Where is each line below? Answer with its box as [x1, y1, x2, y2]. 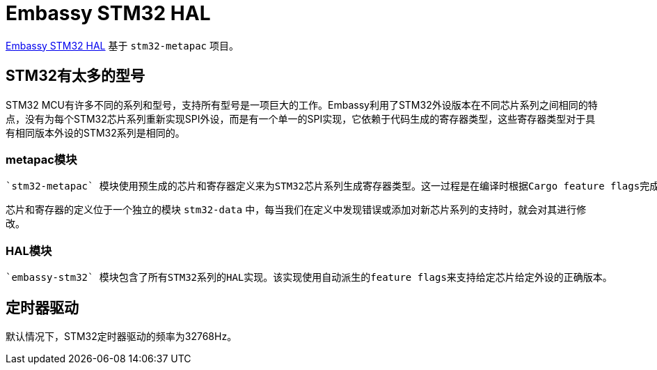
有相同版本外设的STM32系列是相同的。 [6, 126, 185, 139]
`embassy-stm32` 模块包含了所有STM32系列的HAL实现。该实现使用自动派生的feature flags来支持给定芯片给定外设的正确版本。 [6, 272, 612, 284]
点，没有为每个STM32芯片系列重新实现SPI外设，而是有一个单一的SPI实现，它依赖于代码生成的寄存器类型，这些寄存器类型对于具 [6, 112, 596, 125]
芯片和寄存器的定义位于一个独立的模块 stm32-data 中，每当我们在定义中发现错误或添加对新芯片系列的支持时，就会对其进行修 [6, 203, 587, 216]
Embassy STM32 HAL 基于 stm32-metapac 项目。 [6, 39, 239, 52]
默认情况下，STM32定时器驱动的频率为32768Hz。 [6, 330, 237, 342]
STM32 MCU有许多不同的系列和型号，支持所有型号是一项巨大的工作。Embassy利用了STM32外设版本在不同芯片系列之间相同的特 [6, 98, 598, 111]
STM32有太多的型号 [6, 67, 145, 85]
